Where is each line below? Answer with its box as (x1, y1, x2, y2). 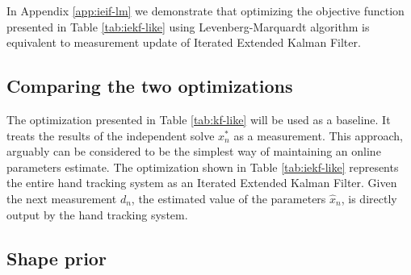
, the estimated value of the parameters (131, 190, 326, 206)
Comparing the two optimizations (6, 73, 293, 98)
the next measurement (6, 190, 117, 206)
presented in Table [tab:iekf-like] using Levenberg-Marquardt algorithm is (6, 18, 370, 35)
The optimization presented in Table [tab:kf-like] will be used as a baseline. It (6, 110, 391, 127)
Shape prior (6, 245, 107, 270)
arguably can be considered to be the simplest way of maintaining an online (6, 143, 381, 160)
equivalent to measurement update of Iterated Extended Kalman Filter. (6, 34, 361, 51)
